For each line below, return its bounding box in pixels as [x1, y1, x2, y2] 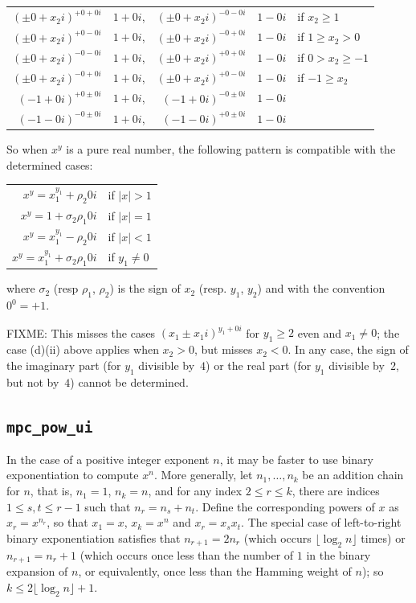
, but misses [194, 341, 253, 358]
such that [84, 498, 131, 515]
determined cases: [6, 156, 93, 173]
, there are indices [292, 482, 380, 499]
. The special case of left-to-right [241, 514, 402, 531]
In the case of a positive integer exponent [6, 450, 210, 467]
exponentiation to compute [6, 466, 139, 483]
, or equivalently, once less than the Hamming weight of [78, 563, 352, 580]
